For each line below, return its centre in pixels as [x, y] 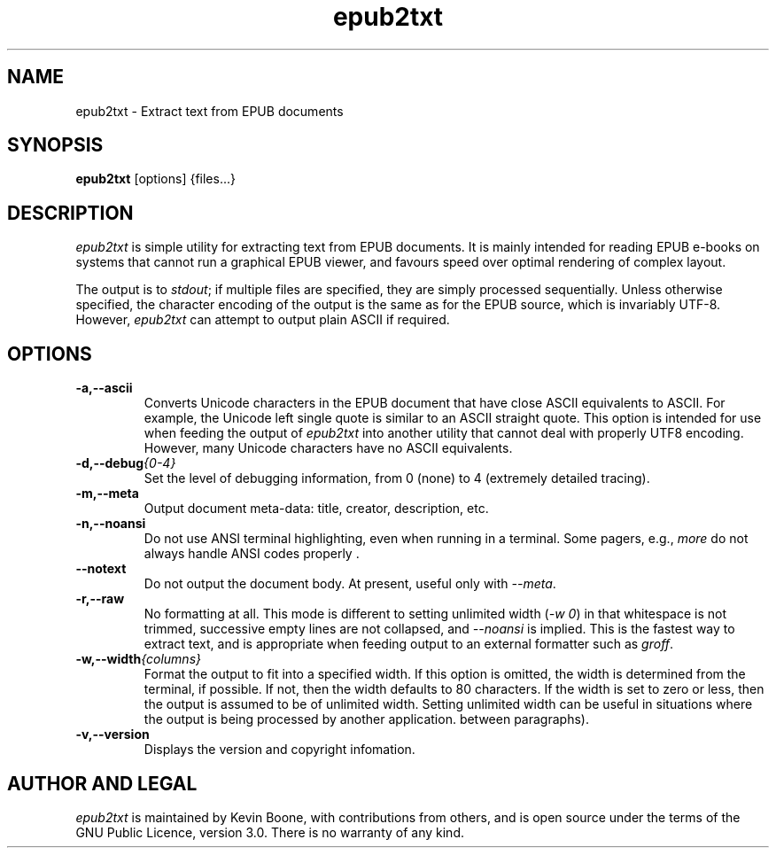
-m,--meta [107, 494]
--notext [101, 569]
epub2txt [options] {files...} [155, 179]
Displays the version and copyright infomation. [279, 750]
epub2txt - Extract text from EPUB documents [210, 111]
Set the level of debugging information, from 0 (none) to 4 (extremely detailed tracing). [397, 478]
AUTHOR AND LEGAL [102, 783]
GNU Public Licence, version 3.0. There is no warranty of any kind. [270, 832]
